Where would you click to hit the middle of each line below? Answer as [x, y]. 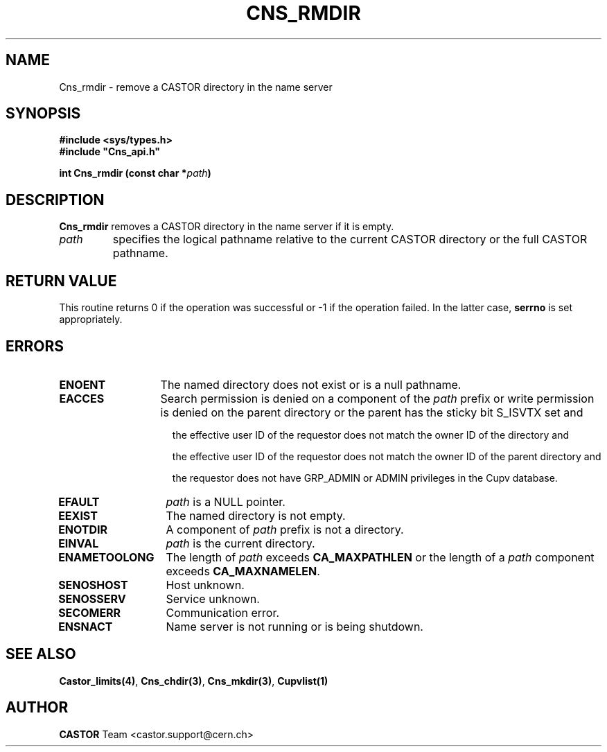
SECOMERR [90, 612]
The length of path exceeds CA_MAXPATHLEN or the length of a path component [380, 557]
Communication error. [223, 612]
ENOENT [82, 384]
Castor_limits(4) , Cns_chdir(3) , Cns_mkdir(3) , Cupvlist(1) [194, 681]
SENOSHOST [93, 585]
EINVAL [79, 543]
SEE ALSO [41, 654]
